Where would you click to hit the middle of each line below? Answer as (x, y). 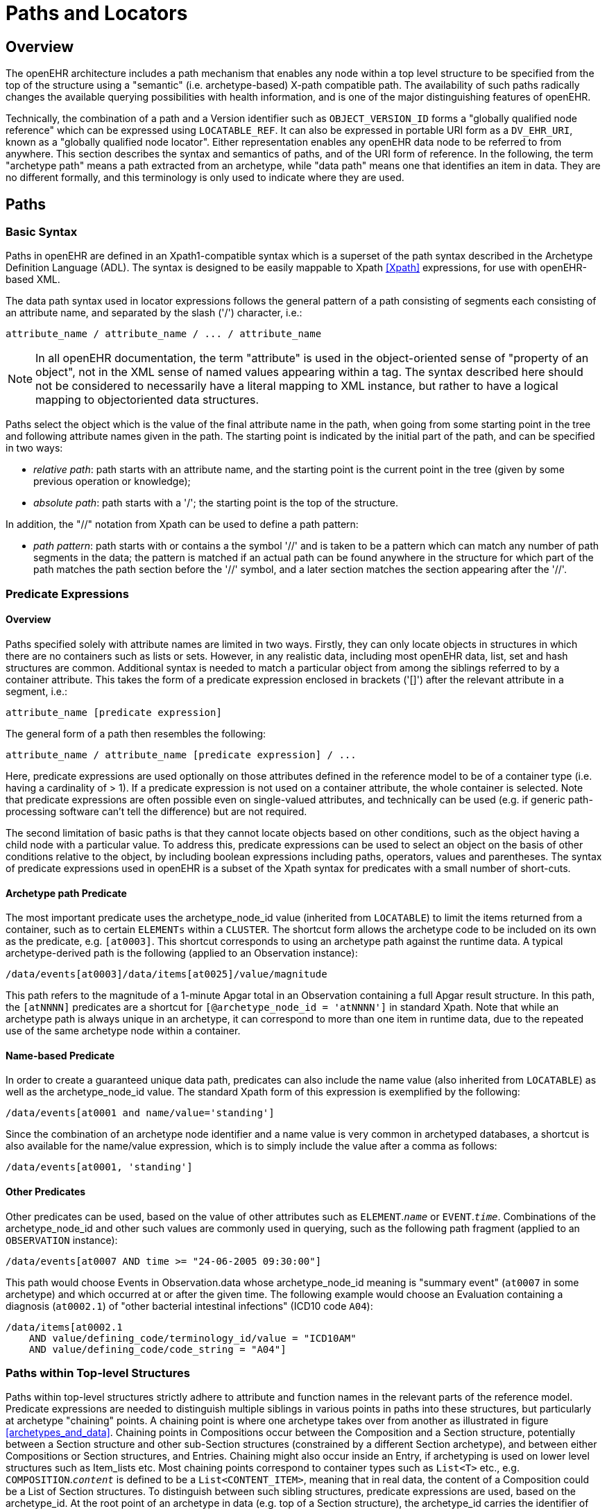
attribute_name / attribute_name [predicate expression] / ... (181, 754)
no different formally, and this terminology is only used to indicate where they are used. (205, 178)
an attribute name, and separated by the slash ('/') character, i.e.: (154, 313)
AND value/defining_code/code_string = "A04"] (157, 1349)
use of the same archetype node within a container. (123, 1031)
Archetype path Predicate (66, 893)
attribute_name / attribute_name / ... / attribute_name (164, 334)
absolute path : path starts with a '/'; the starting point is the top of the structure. (216, 503)
